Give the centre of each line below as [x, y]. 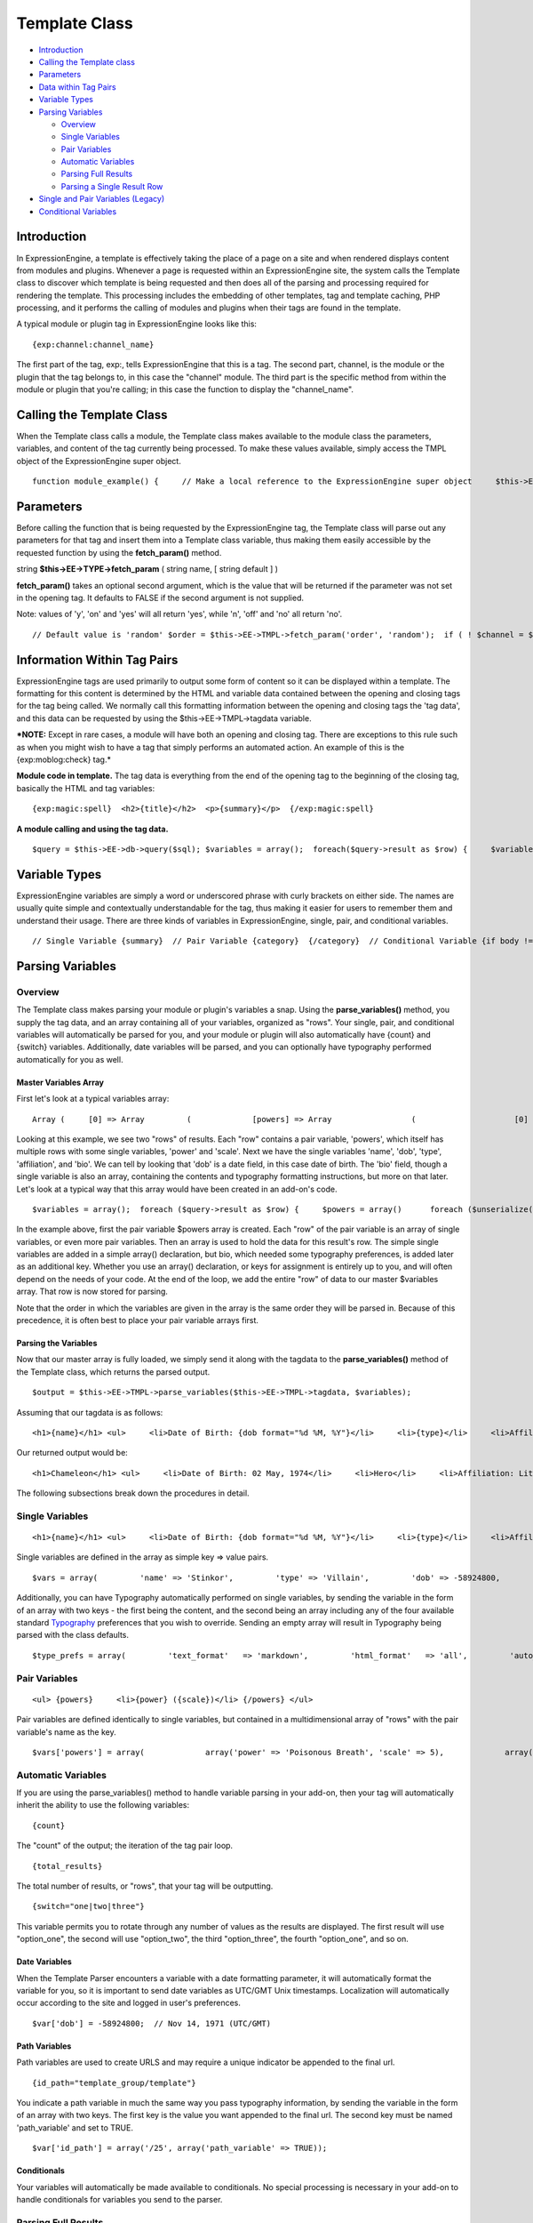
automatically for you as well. [70, 1059]
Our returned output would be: [72, 1453]
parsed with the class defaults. [72, 1635]
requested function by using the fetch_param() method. [119, 552]
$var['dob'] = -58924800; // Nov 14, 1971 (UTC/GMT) [151, 2023]
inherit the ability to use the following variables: [103, 1805]
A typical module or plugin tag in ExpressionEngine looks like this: [137, 324]
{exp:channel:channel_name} [93, 344]
